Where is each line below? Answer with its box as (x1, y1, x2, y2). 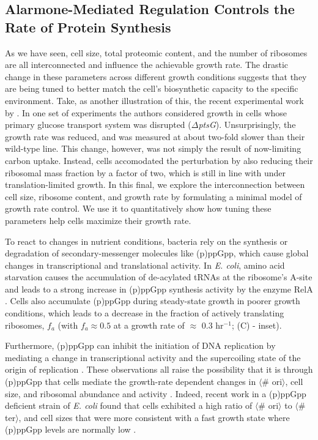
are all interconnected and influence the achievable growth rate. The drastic (5, 58, 289, 71)
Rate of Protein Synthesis (5, 17, 171, 36)
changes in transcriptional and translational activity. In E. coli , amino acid (5, 258, 285, 271)
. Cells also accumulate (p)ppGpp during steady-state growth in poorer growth (5, 294, 300, 307)
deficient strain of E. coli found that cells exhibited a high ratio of (5, 399, 253, 412)
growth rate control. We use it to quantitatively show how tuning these (5, 202, 272, 215)
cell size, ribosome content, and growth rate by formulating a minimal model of (5, 190, 302, 203)
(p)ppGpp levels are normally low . (5, 423, 136, 436)
